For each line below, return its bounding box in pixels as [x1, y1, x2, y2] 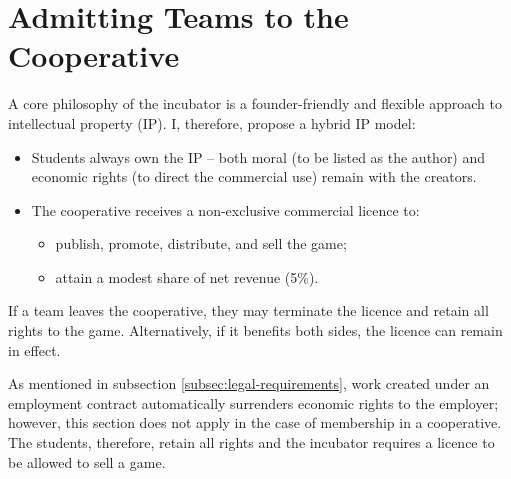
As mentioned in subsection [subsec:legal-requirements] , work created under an [8, 373, 490, 394]
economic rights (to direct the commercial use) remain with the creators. [31, 166, 477, 187]
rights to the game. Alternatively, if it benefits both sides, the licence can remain [8, 320, 503, 341]
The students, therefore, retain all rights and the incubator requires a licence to [8, 432, 495, 453]
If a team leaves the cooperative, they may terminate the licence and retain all [8, 300, 489, 321]
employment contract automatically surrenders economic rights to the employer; [8, 392, 499, 413]
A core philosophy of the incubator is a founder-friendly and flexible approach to [8, 93, 502, 114]
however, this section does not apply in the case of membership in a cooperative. [8, 412, 502, 433]
